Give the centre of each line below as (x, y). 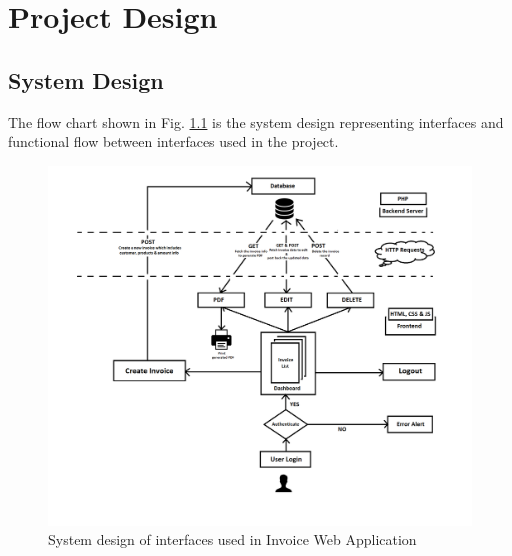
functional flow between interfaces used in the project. (173, 141)
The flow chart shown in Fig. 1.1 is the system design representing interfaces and (256, 121)
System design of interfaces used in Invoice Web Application (232, 539)
